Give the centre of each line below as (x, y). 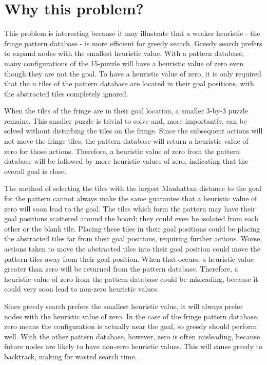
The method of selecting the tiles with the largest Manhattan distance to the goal (133, 188)
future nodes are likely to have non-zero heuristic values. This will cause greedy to (133, 346)
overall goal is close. (35, 171)
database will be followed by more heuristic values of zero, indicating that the (126, 161)
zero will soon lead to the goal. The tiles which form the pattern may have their (130, 208)
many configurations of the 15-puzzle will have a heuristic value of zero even (124, 63)
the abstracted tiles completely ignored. (66, 93)
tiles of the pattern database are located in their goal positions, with (146, 83)
